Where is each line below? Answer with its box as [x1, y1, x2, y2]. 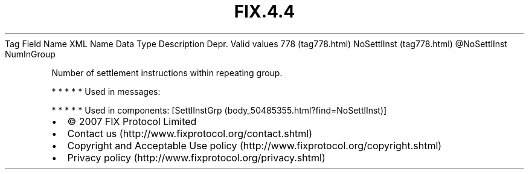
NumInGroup [5, 48, 56, 59]
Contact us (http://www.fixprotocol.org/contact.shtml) [67, 127, 313, 140]
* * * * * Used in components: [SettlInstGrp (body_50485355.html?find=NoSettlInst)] [51, 105, 387, 115]
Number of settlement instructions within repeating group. [51, 67, 283, 78]
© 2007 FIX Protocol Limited [67, 115, 197, 127]
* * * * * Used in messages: [51, 86, 161, 97]
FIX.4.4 [234, 1, 295, 22]
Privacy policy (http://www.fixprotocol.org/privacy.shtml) [67, 151, 325, 164]
